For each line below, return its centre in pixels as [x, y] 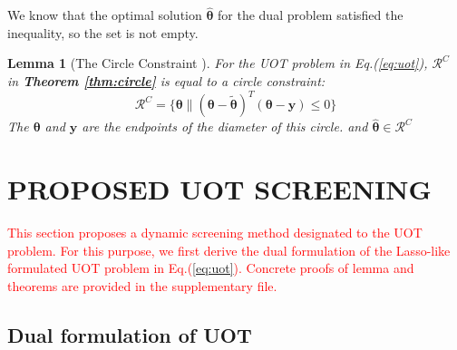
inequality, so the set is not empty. [103, 32]
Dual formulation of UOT [130, 334]
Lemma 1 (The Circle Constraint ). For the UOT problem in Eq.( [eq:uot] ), [218, 63]
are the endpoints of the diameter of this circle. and [225, 126]
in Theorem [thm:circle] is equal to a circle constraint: [166, 81]
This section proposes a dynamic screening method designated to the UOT [215, 233]
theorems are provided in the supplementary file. [142, 285]
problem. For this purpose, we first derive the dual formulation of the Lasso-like [229, 250]
